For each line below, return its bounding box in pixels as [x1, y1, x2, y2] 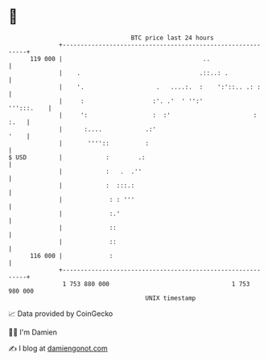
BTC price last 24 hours [130, 34, 215, 42]
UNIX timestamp [145, 293, 196, 302]
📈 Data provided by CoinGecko [8, 309, 113, 318]
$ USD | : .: [8, 153, 146, 162]
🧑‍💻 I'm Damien [8, 327, 58, 337]
